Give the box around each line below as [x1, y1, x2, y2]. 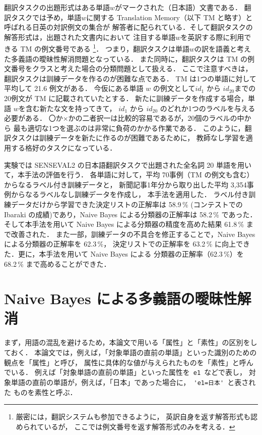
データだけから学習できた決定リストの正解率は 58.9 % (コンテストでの [11, 199, 243, 209]
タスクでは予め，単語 [11, 12, 82, 22]
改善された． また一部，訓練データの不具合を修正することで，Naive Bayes [11, 228, 255, 239]
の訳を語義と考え [194, 43, 251, 54]
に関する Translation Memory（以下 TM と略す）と [86, 12, 253, 22]
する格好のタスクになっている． [11, 142, 117, 153]
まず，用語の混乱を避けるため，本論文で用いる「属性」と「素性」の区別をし [4, 337, 257, 348]
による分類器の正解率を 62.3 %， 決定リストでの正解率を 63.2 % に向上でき [4, 238, 250, 249]
